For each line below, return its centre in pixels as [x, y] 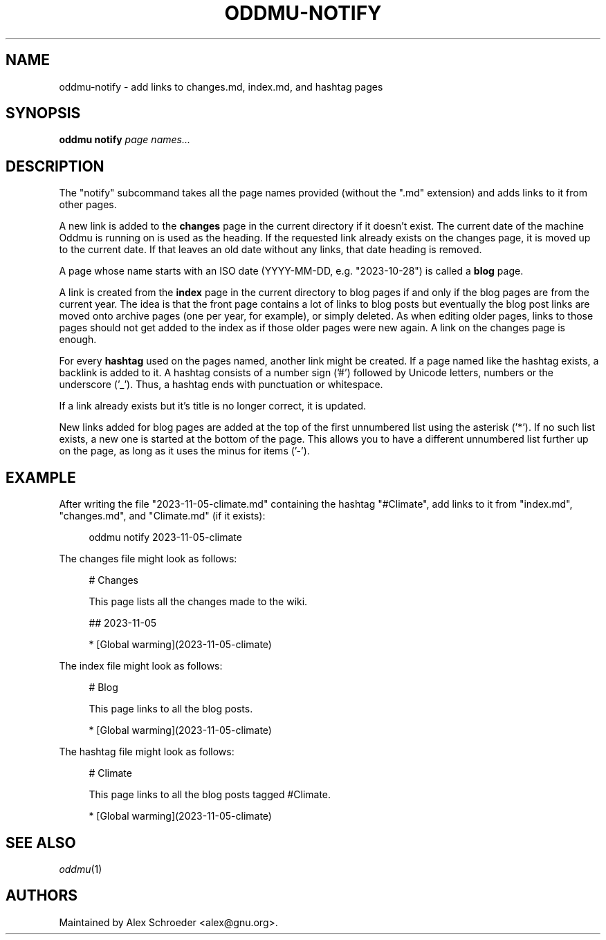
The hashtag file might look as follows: [147, 752]
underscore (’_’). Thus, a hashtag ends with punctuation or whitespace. [221, 385]
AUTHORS [42, 896]
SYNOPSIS [43, 113]
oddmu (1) [81, 869]
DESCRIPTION [55, 166]
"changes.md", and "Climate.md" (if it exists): [162, 516]
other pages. [88, 205]
